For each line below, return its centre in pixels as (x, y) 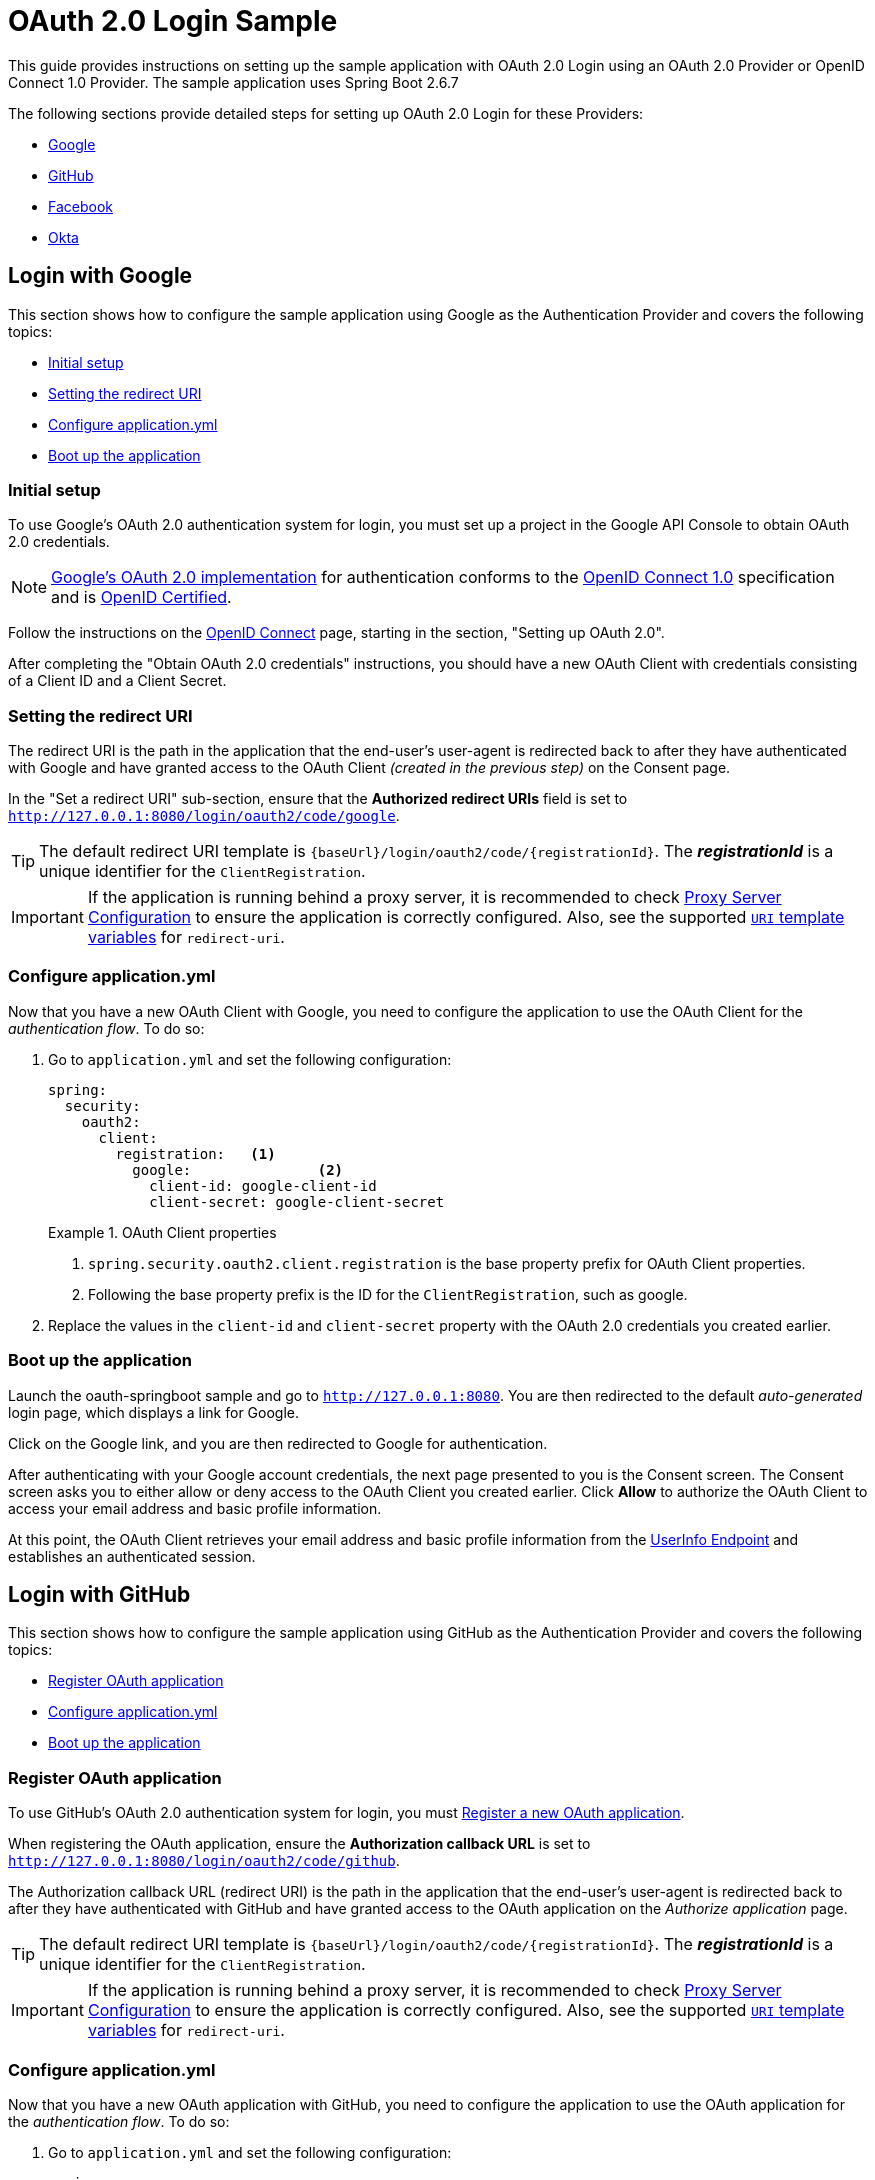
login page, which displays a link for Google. (154, 1412)
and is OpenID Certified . (141, 597)
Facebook (80, 206)
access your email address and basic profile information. (195, 1508)
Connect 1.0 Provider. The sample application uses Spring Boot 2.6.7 (233, 82)
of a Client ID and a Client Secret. (117, 681)
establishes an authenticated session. (132, 1556)
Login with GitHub (99, 1595)
